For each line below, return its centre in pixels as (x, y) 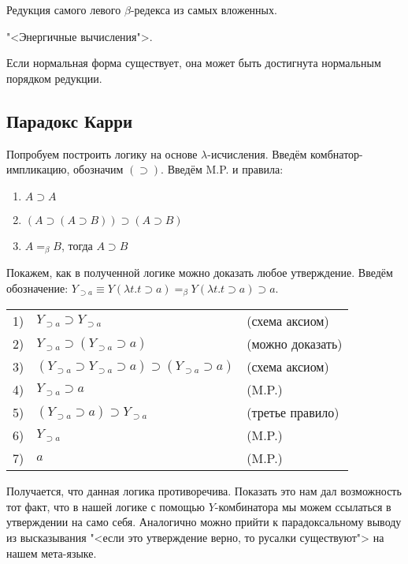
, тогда (77, 245)
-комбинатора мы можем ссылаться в (303, 506)
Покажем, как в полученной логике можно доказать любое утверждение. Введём (200, 273)
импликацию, (38, 169)
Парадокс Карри (69, 120)
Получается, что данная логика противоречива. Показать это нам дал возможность (204, 491)
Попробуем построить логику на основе (102, 153)
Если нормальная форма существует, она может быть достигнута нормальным (194, 63)
